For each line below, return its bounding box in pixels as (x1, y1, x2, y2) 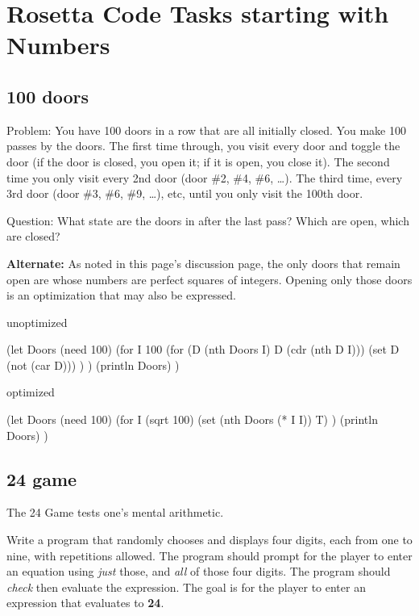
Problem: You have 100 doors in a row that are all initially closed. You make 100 (6, 121, 406, 138)
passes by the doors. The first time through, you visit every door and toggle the (6, 137, 400, 154)
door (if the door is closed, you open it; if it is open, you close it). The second (6, 153, 390, 170)
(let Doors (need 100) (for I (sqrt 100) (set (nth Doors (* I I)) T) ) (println (6, 411, 378, 428)
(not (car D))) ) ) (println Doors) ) (6, 356, 180, 373)
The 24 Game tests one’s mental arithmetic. (6, 504, 224, 521)
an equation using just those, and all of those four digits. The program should (6, 563, 391, 580)
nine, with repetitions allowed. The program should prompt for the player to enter (6, 547, 413, 564)
